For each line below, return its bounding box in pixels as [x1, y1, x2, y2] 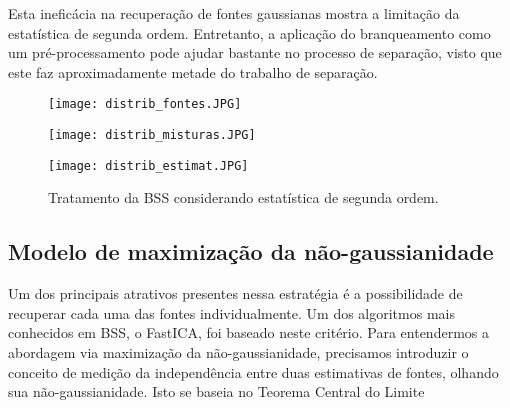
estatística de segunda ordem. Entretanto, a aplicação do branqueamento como [8, 22, 491, 43]
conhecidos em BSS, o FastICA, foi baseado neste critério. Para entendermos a [8, 322, 489, 343]
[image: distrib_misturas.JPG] [48, 128, 256, 143]
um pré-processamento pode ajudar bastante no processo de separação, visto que [8, 42, 502, 63]
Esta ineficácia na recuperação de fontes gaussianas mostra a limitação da [8, 3, 460, 23]
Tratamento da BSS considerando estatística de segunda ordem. [48, 187, 439, 208]
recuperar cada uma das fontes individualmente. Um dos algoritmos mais [8, 302, 455, 323]
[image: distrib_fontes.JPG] [48, 97, 242, 112]
